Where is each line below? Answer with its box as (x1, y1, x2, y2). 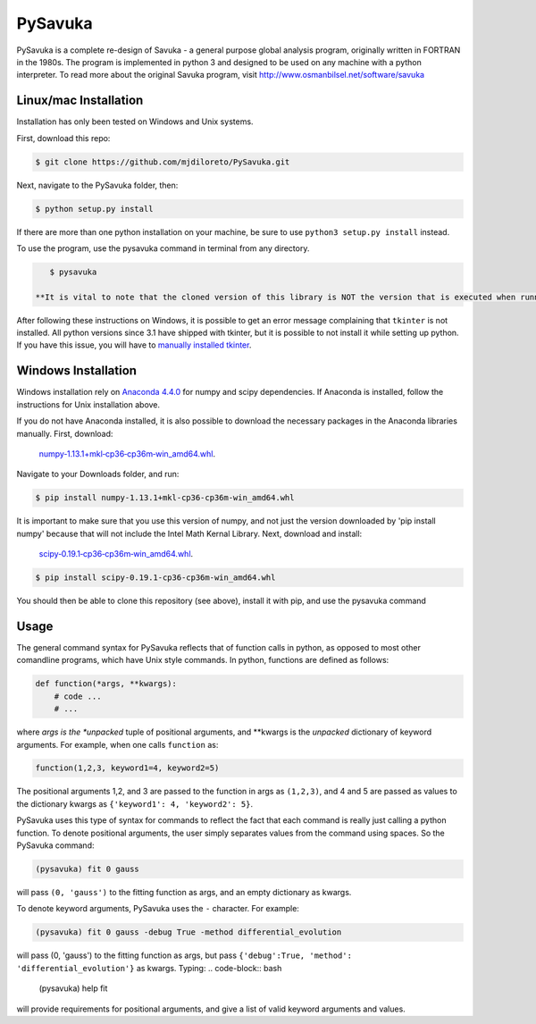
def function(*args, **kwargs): (35, 679, 178, 689)
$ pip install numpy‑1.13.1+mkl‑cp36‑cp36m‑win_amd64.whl (35, 492, 295, 503)
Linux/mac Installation (16, 93, 144, 108)
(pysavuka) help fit (38, 983, 108, 994)
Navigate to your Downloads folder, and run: (16, 469, 180, 480)
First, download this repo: (16, 132, 111, 143)
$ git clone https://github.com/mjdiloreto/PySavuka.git (35, 156, 290, 167)
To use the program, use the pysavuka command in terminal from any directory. (16, 242, 310, 254)
